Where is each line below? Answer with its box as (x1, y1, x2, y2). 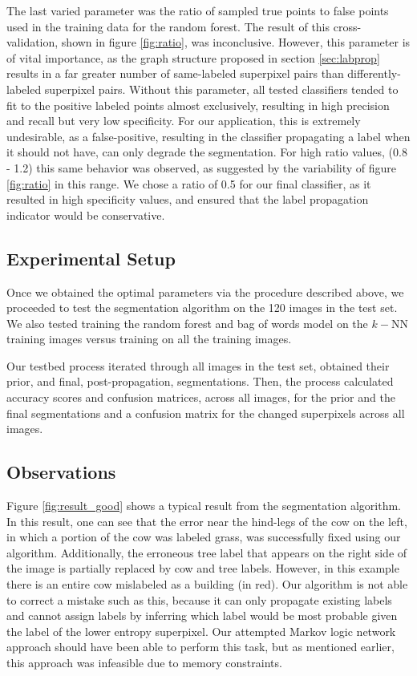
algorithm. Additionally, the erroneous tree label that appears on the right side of (6, 544, 407, 561)
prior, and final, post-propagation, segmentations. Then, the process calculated (6, 373, 394, 390)
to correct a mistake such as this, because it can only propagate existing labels (6, 591, 392, 608)
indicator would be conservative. (6, 206, 165, 223)
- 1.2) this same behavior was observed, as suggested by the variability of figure (6, 159, 396, 176)
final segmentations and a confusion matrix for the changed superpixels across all (6, 404, 405, 421)
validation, (6, 34, 59, 51)
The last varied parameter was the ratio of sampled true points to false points (6, 2, 389, 18)
